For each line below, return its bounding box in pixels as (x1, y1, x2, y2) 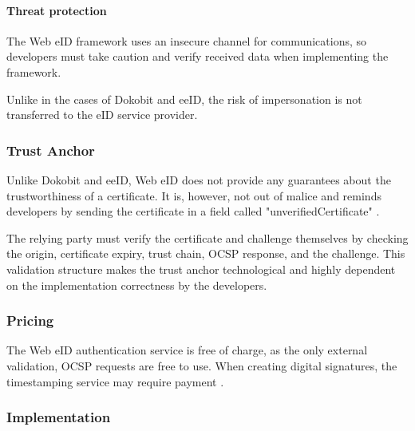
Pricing (6, 310, 54, 330)
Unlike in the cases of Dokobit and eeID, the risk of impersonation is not (6, 90, 362, 107)
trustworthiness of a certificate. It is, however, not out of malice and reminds (6, 187, 381, 204)
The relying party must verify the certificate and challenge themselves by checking (6, 229, 409, 246)
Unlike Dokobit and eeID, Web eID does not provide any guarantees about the (6, 171, 391, 188)
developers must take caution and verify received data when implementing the (6, 48, 389, 65)
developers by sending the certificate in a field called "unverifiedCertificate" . (6, 203, 380, 219)
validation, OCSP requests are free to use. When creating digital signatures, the (6, 357, 397, 374)
